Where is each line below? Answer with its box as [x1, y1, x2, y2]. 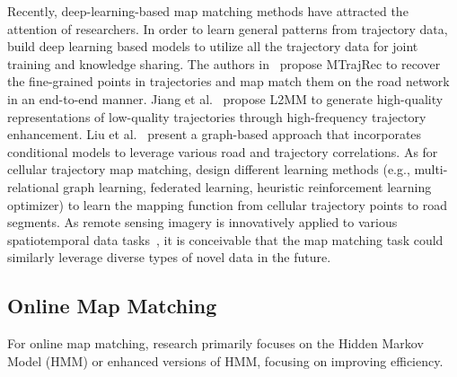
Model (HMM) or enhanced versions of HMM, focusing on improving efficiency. [7, 351, 444, 370]
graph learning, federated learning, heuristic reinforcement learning [63, 177, 432, 196]
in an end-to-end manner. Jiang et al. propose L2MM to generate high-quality [7, 89, 444, 108]
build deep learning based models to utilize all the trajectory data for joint [7, 37, 418, 56]
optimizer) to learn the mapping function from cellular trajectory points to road [7, 195, 448, 214]
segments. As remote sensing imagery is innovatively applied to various [7, 213, 398, 232]
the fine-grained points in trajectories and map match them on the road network [7, 72, 450, 91]
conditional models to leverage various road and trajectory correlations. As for [7, 142, 438, 161]
